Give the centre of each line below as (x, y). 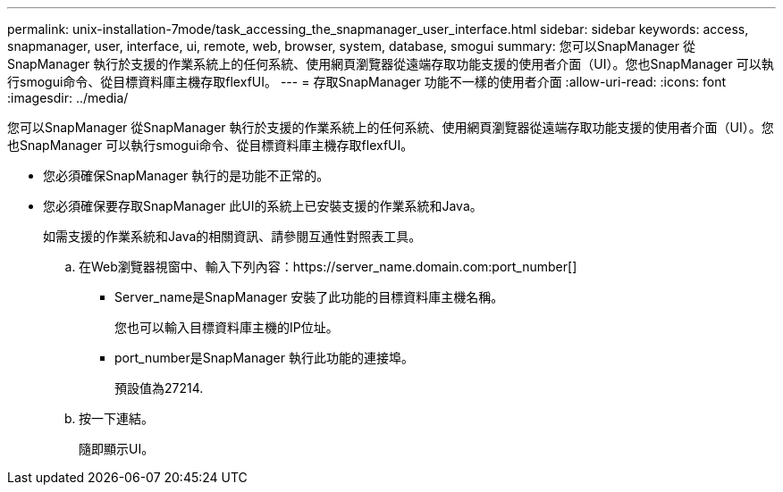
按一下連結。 (116, 418)
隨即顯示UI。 (117, 449)
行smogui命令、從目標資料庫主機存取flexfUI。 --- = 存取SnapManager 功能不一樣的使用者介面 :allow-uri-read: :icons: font (367, 82)
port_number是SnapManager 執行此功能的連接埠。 (264, 358)
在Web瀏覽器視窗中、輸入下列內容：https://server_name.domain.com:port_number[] (328, 267)
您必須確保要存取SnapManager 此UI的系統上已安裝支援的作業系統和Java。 (263, 206)
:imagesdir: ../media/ (68, 98)
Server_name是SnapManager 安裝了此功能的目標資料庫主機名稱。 (309, 297)
